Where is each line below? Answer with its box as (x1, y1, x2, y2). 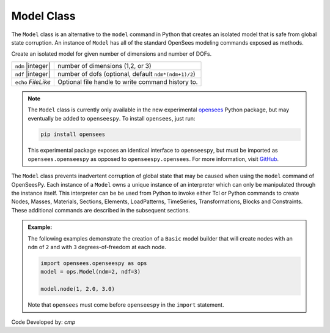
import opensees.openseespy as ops (40, 260, 147, 266)
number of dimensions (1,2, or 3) (57, 61, 152, 70)
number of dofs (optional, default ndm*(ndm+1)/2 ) (57, 69, 196, 78)
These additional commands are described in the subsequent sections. (11, 206, 191, 214)
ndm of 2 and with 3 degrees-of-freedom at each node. (28, 243, 166, 250)
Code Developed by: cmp (11, 318, 76, 326)
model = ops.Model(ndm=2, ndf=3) (40, 268, 141, 275)
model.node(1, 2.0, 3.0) (40, 285, 116, 293)
